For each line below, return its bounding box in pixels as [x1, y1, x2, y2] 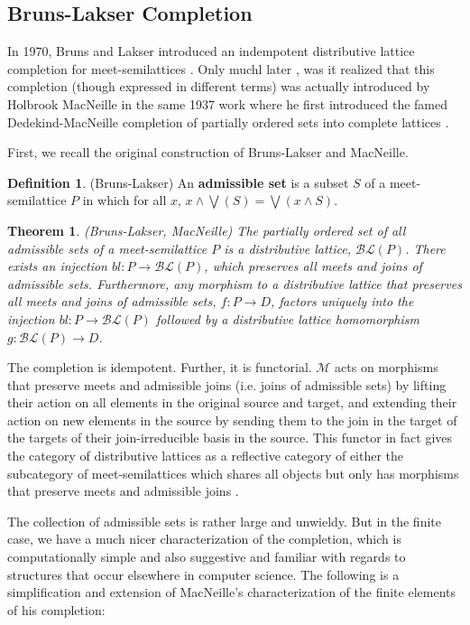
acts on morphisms [335, 358, 438, 377]
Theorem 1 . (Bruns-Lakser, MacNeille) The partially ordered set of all [7, 220, 406, 239]
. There [405, 238, 446, 257]
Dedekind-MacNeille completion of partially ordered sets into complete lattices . [7, 112, 449, 131]
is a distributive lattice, [224, 238, 352, 257]
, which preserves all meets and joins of [204, 257, 422, 275]
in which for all [82, 191, 167, 210]
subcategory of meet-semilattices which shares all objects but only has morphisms [7, 463, 459, 482]
